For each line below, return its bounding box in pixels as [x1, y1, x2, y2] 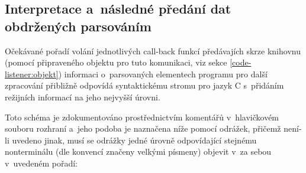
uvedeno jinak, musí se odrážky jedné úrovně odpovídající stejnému [12, 133, 257, 146]
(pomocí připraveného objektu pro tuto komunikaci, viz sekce [5, 56, 227, 68]
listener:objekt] [5, 67, 59, 80]
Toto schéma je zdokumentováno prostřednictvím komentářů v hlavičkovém [5, 110, 279, 123]
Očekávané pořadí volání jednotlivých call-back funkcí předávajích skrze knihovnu [5, 44, 301, 57]
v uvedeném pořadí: [5, 156, 78, 169]
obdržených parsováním [5, 17, 152, 35]
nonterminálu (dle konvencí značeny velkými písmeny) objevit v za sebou [5, 145, 272, 158]
